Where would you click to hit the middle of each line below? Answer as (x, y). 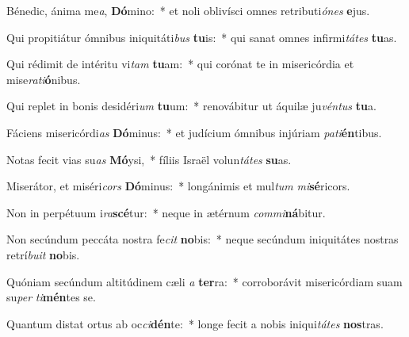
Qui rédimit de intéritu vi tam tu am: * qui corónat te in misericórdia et (180, 64)
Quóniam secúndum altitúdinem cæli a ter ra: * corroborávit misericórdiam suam (204, 281)
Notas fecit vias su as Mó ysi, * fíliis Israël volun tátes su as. (149, 159)
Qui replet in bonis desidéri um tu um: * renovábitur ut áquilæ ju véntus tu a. (191, 106)
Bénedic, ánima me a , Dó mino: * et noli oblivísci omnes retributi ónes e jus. (188, 10)
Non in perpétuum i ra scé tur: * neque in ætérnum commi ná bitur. (166, 212)
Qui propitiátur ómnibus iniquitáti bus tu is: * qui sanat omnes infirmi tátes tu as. (202, 37)
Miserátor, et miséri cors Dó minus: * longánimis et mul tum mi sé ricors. (178, 186)
